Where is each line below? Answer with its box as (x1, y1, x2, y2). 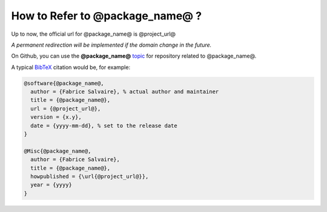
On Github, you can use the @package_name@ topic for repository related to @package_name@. (11, 52, 257, 60)
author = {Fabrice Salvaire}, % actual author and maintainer (30, 88, 219, 95)
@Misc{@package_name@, (24, 147, 91, 154)
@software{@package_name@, (24, 79, 104, 87)
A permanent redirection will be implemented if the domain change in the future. (11, 41, 212, 48)
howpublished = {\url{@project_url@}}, (30, 173, 149, 180)
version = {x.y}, (30, 114, 82, 121)
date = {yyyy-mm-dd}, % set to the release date (30, 122, 178, 129)
